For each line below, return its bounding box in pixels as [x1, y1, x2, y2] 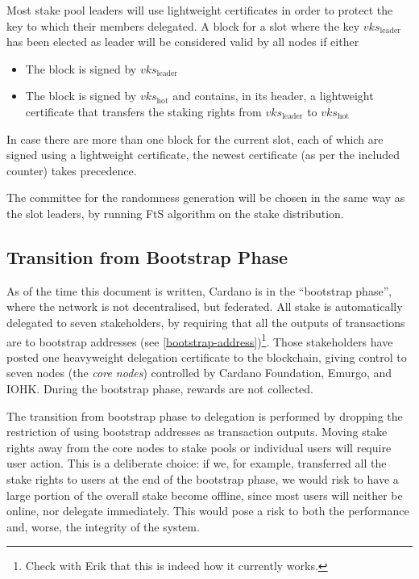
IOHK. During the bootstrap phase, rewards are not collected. [6, 380, 313, 396]
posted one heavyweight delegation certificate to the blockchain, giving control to [6, 348, 407, 365]
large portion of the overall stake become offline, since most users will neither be [6, 486, 403, 503]
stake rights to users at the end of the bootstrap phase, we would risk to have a [6, 470, 399, 487]
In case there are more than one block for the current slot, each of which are [6, 130, 384, 147]
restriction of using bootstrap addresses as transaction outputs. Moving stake [6, 423, 388, 440]
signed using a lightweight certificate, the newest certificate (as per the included [6, 146, 400, 163]
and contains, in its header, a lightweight [172, 87, 374, 104]
